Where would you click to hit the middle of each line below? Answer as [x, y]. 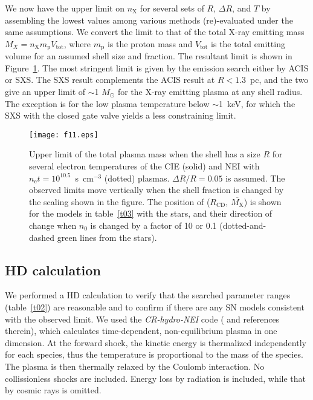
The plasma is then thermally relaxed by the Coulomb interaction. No [135, 366]
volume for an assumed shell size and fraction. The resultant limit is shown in [149, 56]
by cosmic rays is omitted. [53, 390]
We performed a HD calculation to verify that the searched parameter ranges [148, 295]
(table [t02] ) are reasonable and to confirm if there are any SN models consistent [155, 307]
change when [53, 225]
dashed [42, 237]
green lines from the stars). [107, 237]
